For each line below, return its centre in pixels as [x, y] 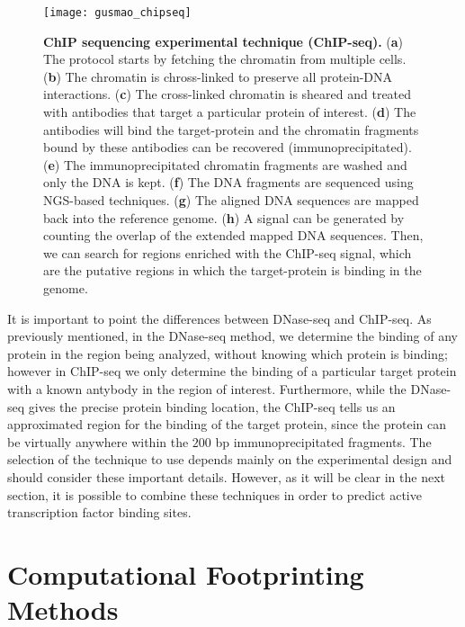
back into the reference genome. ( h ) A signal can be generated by [224, 217]
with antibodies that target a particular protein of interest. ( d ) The [230, 112]
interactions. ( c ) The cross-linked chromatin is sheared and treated [228, 94]
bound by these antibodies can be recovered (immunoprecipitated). [228, 147]
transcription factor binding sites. [99, 512]
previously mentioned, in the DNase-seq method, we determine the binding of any [233, 336]
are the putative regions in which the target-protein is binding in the [232, 270]
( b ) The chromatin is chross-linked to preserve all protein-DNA [218, 76]
